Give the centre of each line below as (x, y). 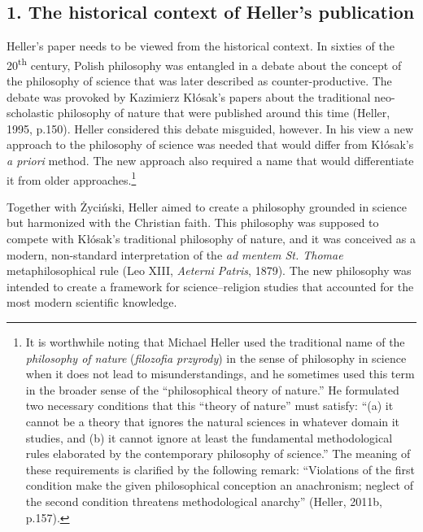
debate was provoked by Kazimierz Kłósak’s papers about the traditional (189, 96)
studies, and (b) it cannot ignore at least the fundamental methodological (209, 437)
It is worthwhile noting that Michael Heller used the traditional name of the (215, 342)
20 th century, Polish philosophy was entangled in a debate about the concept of (204, 63)
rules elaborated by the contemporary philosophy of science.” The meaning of (218, 454)
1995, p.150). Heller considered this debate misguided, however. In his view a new (210, 128)
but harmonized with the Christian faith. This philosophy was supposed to (193, 222)
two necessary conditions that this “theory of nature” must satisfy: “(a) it (209, 406)
